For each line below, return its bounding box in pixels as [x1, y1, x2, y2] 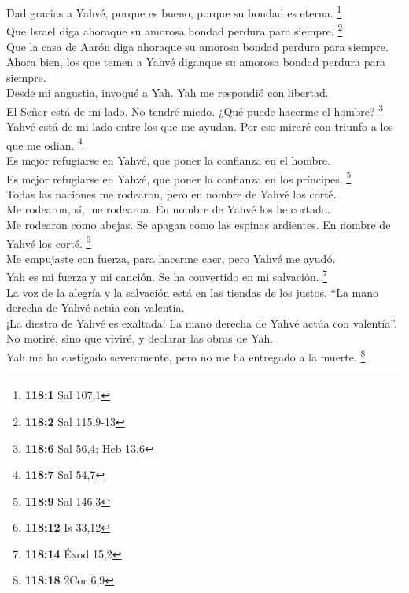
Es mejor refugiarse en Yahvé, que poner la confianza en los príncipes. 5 [6, 168, 352, 187]
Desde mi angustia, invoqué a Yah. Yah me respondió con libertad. [6, 84, 329, 101]
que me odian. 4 [6, 134, 83, 153]
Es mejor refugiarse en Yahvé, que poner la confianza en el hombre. [6, 151, 330, 168]
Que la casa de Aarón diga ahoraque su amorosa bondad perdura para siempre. [6, 38, 389, 54]
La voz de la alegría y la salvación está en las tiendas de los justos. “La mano [6, 284, 379, 300]
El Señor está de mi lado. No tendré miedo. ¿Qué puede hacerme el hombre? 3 [6, 100, 384, 119]
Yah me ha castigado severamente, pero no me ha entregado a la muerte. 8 [6, 347, 366, 365]
